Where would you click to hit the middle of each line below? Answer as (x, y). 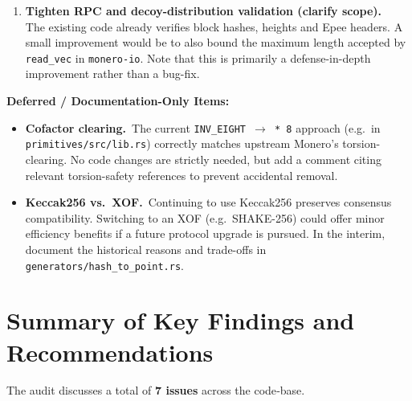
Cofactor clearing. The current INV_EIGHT (135, 127)
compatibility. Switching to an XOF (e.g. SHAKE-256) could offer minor (205, 217)
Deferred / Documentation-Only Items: (118, 101)
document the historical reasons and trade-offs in (146, 249)
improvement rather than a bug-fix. (112, 74)
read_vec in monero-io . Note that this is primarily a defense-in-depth (198, 57)
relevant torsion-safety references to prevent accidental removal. (182, 175)
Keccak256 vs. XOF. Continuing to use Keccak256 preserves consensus (208, 202)
